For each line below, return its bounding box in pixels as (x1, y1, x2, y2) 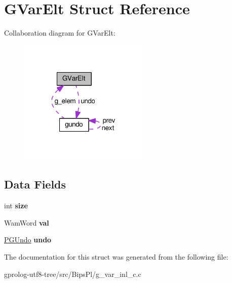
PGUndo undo (4, 234, 52, 245)
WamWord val (4, 217, 49, 228)
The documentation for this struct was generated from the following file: (4, 251, 228, 262)
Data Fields (4, 176, 66, 192)
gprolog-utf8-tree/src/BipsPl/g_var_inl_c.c (4, 268, 141, 279)
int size (4, 200, 28, 211)
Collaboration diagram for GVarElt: (4, 27, 115, 38)
